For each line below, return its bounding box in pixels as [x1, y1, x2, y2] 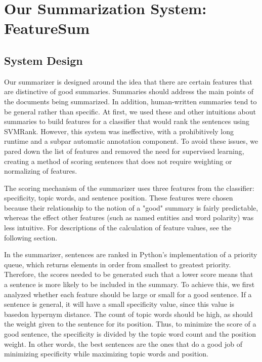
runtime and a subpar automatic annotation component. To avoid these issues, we [4, 136, 258, 146]
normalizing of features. [4, 166, 77, 176]
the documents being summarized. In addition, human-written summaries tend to [4, 96, 257, 106]
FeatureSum [4, 18, 90, 38]
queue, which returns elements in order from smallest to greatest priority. [4, 259, 231, 269]
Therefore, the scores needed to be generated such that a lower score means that [4, 269, 253, 279]
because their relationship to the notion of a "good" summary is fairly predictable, [4, 202, 258, 213]
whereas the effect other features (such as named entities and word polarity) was [4, 212, 254, 223]
